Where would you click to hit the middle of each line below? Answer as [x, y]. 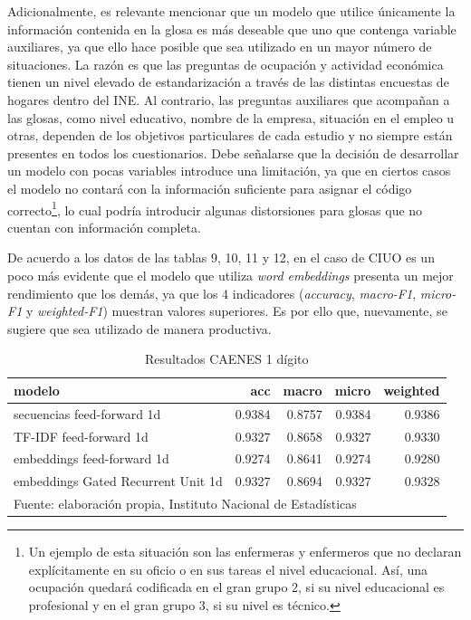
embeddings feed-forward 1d [91, 458]
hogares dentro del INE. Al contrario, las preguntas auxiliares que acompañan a [229, 99]
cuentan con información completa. [104, 227]
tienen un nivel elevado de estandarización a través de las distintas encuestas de [228, 82]
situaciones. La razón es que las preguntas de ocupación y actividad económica [226, 64]
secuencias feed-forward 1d [87, 413]
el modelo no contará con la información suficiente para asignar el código [210, 188]
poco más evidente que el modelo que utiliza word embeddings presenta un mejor [231, 275]
